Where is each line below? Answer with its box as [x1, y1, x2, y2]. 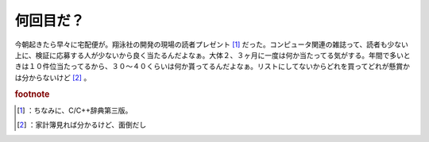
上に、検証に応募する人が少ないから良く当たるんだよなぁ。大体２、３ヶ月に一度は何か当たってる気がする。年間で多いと [14, 50, 411, 59]
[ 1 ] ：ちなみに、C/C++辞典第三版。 [17, 106, 133, 115]
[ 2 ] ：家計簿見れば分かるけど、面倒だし [17, 120, 147, 130]
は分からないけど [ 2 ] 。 [14, 72, 91, 83]
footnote [14, 88, 50, 99]
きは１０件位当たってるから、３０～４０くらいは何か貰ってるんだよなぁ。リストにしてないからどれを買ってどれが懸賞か [14, 62, 411, 71]
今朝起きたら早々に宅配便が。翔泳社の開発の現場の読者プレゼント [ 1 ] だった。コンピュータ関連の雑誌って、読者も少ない [14, 40, 409, 49]
